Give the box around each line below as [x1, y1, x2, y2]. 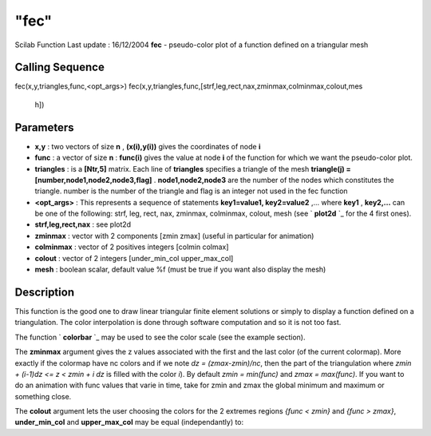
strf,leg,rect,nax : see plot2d [34, 220, 132, 229]
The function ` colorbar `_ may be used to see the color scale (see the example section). [14, 332, 306, 342]
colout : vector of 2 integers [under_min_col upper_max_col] [34, 253, 234, 263]
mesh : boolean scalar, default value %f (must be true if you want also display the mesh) [34, 264, 326, 275]
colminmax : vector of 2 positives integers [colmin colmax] [34, 242, 229, 252]
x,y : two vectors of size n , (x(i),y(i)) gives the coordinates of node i [34, 141, 261, 151]
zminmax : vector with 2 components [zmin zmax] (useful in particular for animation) [34, 231, 314, 240]
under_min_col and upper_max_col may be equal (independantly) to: [14, 418, 244, 427]
